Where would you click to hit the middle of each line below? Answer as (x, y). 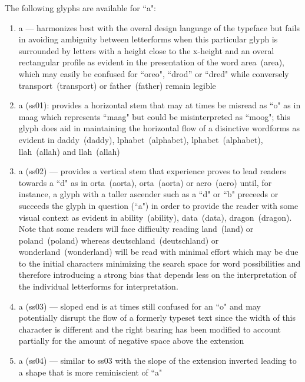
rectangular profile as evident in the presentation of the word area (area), (151, 62)
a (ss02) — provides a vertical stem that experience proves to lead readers (152, 171)
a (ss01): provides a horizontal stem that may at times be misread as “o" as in (160, 105)
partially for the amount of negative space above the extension (131, 341)
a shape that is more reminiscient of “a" (90, 372)
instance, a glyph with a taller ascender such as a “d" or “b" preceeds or (148, 194)
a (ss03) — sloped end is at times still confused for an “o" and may (140, 306)
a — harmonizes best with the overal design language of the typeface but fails (159, 27)
